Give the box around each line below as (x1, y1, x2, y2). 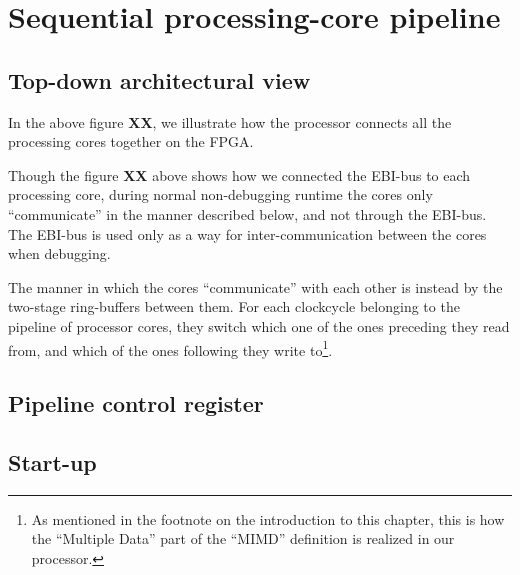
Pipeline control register (8, 388, 264, 419)
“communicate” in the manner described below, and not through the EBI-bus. (8, 203, 487, 224)
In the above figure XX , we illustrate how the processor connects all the (8, 111, 452, 132)
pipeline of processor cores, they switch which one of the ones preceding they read (8, 315, 510, 336)
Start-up (8, 446, 97, 477)
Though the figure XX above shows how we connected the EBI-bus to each (8, 164, 471, 185)
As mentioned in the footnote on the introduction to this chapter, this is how (31, 508, 505, 529)
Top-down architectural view (8, 64, 311, 95)
